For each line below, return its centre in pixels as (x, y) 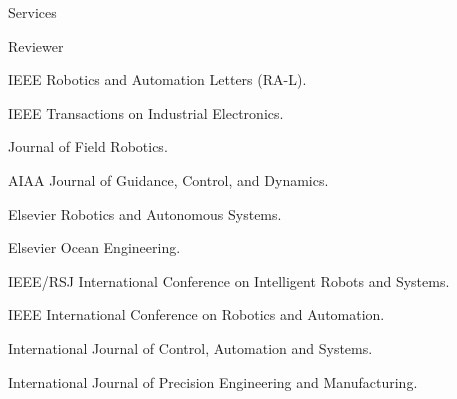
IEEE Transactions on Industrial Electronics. (146, 112)
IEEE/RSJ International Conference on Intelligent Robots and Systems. (229, 280)
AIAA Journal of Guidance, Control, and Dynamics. (168, 179)
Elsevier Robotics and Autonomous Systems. (145, 213)
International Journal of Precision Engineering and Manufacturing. (213, 381)
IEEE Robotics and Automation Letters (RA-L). (157, 79)
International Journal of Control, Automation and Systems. (190, 347)
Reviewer (36, 45)
